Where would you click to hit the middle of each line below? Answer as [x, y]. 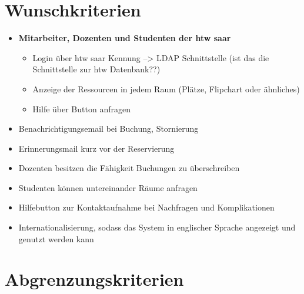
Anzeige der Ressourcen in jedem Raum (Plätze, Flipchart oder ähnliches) [166, 88]
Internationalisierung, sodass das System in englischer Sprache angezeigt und [157, 227]
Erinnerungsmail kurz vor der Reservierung [96, 148]
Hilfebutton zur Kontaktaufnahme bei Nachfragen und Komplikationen [146, 207]
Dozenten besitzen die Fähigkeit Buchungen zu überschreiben [129, 168]
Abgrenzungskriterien [94, 279]
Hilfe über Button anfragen [81, 108]
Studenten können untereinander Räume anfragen [108, 187]
